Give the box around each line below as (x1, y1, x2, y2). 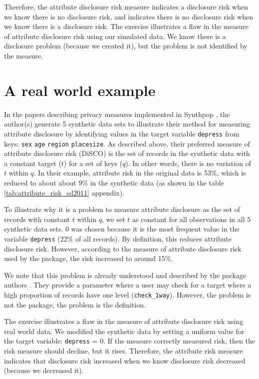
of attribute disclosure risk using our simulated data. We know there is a (4, 30, 226, 41)
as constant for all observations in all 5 (132, 213, 251, 224)
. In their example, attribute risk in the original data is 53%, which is (33, 167, 246, 178)
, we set (102, 213, 125, 224)
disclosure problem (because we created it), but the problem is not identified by (4, 40, 248, 51)
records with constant (4, 213, 70, 224)
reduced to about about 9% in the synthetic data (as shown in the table (4, 177, 224, 187)
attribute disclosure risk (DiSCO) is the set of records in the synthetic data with (4, 148, 250, 158)
